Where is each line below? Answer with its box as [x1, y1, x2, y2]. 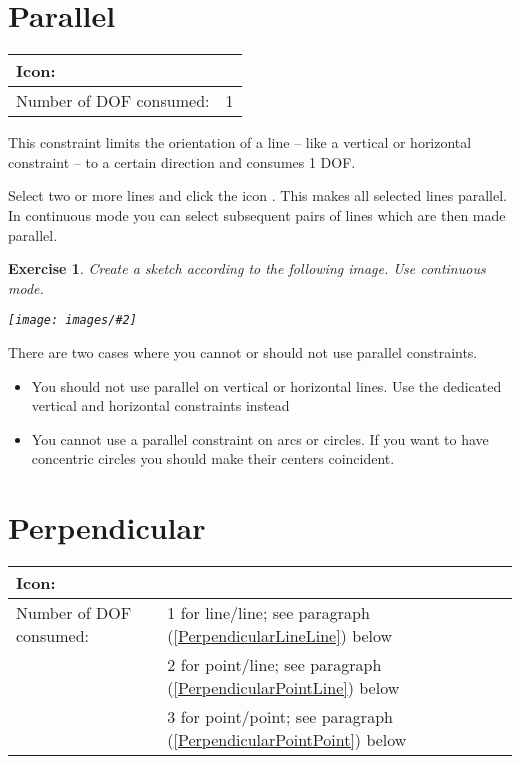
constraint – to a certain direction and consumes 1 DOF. [8, 151, 356, 172]
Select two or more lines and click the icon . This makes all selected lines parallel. [8, 185, 507, 206]
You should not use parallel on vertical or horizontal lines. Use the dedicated [31, 375, 502, 396]
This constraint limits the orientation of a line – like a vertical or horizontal [8, 132, 472, 153]
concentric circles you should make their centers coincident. [31, 448, 395, 469]
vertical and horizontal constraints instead [31, 395, 290, 416]
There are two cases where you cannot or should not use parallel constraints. [8, 341, 478, 362]
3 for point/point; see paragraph [167, 705, 393, 729]
